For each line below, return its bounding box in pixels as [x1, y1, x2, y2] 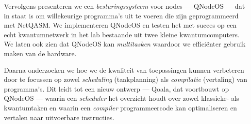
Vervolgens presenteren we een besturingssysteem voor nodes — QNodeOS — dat [4, 1, 245, 11]
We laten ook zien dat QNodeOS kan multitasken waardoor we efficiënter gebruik [4, 39, 246, 49]
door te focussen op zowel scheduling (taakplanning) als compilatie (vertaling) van [4, 74, 247, 84]
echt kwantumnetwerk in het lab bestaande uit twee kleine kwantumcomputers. [4, 29, 240, 39]
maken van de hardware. [4, 48, 77, 58]
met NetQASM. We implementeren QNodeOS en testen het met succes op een [4, 20, 237, 30]
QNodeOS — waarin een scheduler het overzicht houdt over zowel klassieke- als [4, 93, 239, 103]
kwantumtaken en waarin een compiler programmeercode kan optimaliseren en [4, 102, 237, 112]
